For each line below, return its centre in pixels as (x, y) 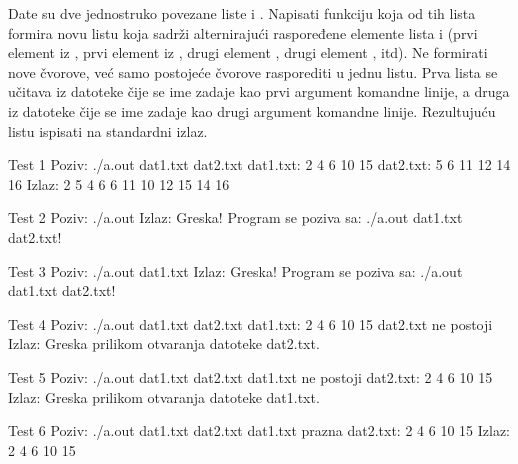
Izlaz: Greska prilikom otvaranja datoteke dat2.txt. (164, 343)
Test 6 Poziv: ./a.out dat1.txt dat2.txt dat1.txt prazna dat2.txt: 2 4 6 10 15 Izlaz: (259, 430)
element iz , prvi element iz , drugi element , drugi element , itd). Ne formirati (248, 52)
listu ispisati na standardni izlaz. (108, 130)
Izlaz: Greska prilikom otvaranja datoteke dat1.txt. (164, 396)
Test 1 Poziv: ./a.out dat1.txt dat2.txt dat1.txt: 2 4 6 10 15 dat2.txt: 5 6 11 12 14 (259, 164)
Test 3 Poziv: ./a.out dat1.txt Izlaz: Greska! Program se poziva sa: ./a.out (235, 270)
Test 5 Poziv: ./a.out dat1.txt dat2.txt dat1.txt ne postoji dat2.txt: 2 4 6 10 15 (250, 376)
